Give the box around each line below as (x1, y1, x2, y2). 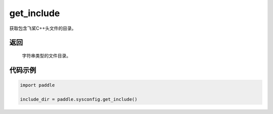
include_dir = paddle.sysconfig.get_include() (20, 96, 138, 102)
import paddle (20, 82, 55, 88)
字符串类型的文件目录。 (22, 52, 71, 59)
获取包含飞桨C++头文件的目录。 (9, 25, 76, 31)
